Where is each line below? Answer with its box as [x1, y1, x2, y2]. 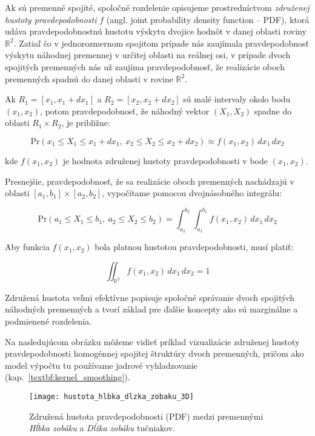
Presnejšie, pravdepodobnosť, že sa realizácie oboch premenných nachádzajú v [5, 174, 294, 187]
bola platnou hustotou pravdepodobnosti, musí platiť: [94, 240, 294, 253]
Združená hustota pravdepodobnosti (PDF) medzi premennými [29, 409, 264, 422]
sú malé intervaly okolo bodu [183, 93, 291, 105]
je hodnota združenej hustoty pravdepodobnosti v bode [62, 154, 268, 167]
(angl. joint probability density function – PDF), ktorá [106, 13, 310, 25]
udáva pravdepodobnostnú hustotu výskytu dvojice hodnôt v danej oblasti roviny [5, 25, 307, 38]
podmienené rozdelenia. [5, 315, 92, 327]
